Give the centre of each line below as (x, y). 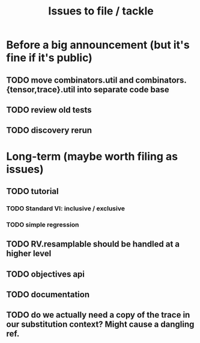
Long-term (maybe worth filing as (92, 156)
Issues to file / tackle (101, 11)
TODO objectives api (46, 274)
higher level (29, 253)
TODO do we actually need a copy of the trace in (98, 315)
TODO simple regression (43, 224)
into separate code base (123, 90)
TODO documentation (48, 294)
